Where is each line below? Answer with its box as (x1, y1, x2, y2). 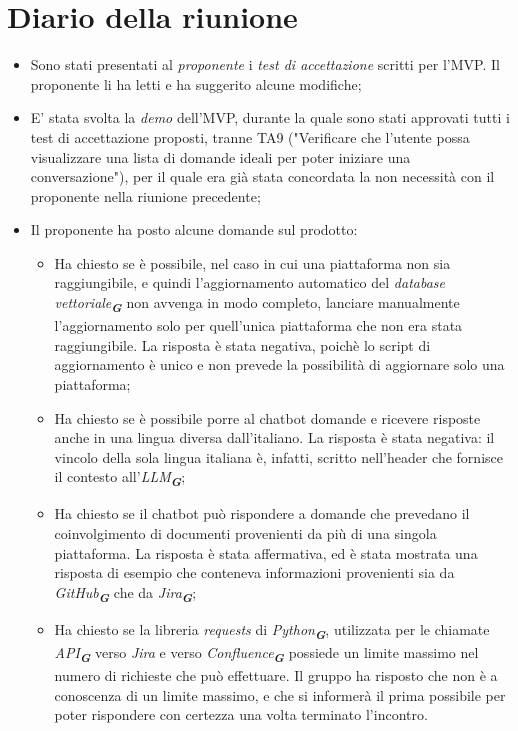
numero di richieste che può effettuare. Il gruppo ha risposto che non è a (54, 665, 498, 686)
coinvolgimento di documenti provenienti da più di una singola (54, 523, 437, 544)
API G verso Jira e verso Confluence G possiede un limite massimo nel (54, 642, 479, 666)
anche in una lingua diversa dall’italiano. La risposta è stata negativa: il (54, 427, 495, 448)
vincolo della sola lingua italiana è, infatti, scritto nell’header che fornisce (54, 446, 503, 467)
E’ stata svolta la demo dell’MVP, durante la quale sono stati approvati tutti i (30, 107, 510, 128)
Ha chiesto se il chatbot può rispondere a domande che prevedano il (54, 503, 470, 524)
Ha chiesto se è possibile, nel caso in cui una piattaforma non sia (54, 252, 451, 273)
